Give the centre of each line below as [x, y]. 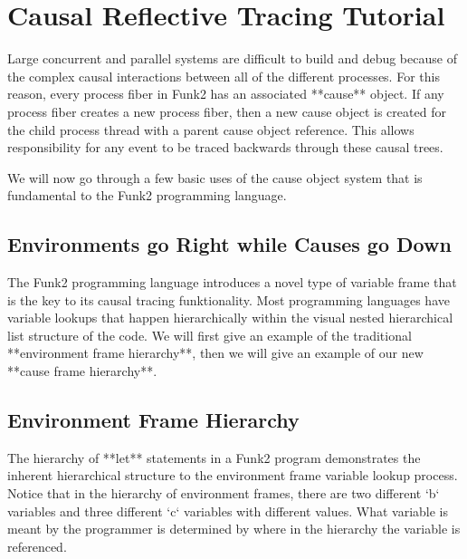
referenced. [37, 546]
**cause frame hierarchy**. [82, 371]
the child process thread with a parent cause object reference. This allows [211, 129]
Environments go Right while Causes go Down [229, 244]
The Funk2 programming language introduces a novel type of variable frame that [232, 282]
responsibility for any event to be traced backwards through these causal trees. [225, 147]
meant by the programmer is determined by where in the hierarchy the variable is [234, 529]
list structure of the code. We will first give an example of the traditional [210, 335]
